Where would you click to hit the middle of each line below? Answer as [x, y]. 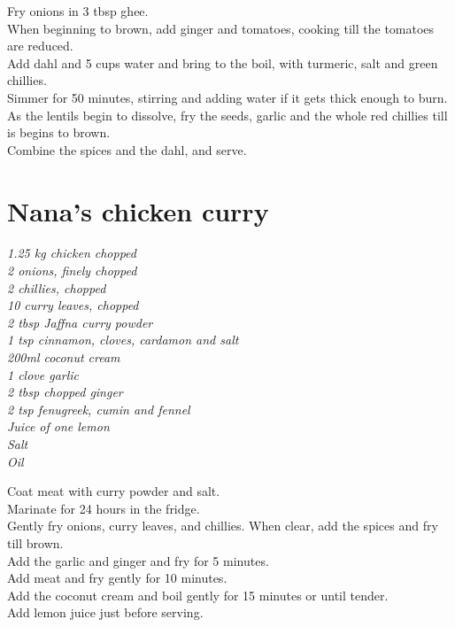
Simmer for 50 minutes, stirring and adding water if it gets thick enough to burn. [227, 97]
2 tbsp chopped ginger [65, 392]
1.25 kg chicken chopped [72, 253]
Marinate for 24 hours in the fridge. [104, 508]
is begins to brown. [59, 132]
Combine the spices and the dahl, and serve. [127, 149]
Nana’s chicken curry [138, 210]
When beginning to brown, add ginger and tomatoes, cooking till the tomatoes [221, 28]
